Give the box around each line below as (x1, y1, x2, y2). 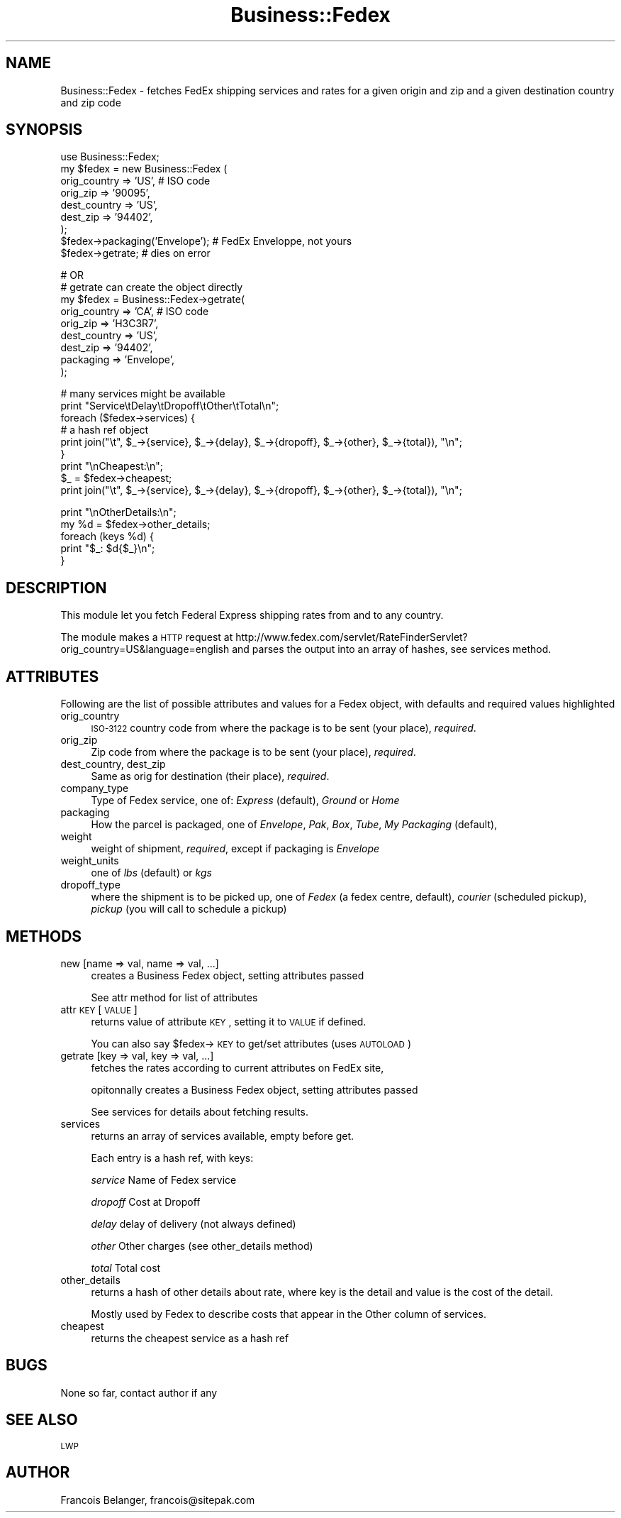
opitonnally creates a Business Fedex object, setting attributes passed (91, 1083, 418, 1096)
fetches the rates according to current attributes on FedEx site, (91, 1061, 384, 1074)
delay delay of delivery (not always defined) (91, 1217, 296, 1230)
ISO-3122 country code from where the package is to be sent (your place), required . (91, 722, 476, 735)
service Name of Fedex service (91, 1173, 237, 1186)
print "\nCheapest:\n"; (60, 460, 163, 473)
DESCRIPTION (6, 578, 107, 597)
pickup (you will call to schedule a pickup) (91, 903, 287, 915)
